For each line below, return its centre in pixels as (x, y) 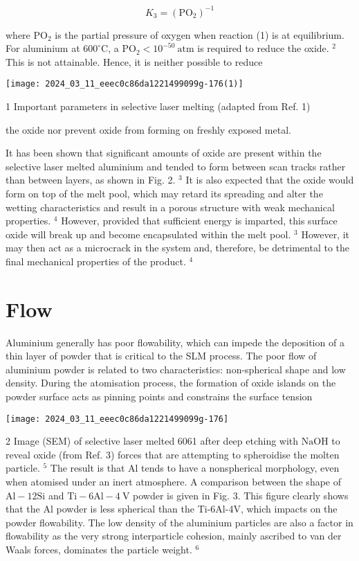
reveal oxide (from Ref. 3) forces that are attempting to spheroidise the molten (173, 454)
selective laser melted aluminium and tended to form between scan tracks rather (176, 166)
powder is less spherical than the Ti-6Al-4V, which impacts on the (197, 509)
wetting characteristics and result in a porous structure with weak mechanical (170, 207)
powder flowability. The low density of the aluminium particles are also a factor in (179, 522)
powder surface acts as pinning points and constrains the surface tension (159, 396)
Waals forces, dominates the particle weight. (99, 549)
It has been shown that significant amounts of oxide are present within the (164, 153)
